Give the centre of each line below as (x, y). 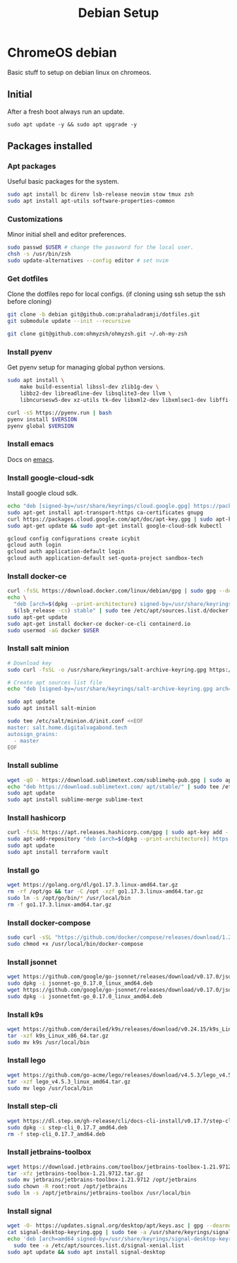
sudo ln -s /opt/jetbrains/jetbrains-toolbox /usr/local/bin (99, 1193)
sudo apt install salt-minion (52, 708)
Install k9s (25, 1014)
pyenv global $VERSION (41, 426)
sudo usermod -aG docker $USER (53, 630)
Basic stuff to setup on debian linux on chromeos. (79, 72)
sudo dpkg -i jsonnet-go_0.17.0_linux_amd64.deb (80, 983)
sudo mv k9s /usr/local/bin (49, 1042)
